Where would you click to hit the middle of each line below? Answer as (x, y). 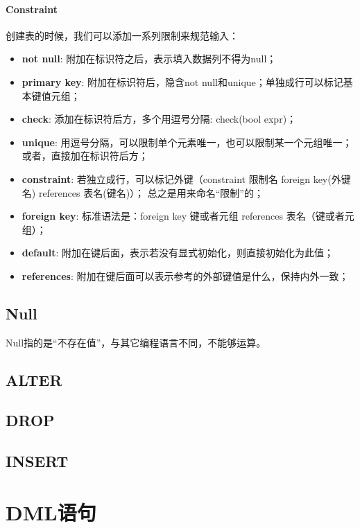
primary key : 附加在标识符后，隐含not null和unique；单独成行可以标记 (182, 81)
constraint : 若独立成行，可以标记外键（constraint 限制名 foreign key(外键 (186, 178)
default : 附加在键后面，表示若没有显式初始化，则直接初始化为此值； (178, 253)
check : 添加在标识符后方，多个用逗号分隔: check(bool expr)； (159, 119)
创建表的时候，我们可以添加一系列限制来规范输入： (122, 35)
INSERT (37, 461)
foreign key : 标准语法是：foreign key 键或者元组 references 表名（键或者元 (188, 216)
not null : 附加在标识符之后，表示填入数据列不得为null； (149, 59)
